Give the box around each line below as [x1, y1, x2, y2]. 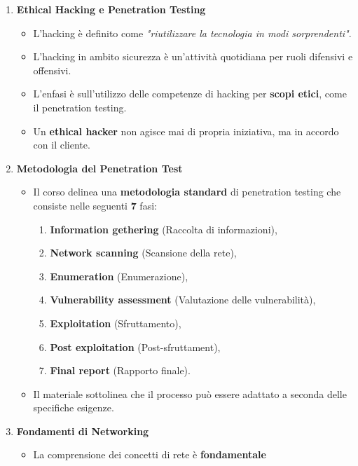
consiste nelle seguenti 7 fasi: [33, 198, 157, 212]
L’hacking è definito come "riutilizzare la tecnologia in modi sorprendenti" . [33, 25, 352, 40]
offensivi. [33, 62, 71, 77]
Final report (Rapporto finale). [50, 363, 191, 378]
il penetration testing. [33, 100, 127, 114]
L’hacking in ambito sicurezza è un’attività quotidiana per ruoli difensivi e [33, 49, 353, 64]
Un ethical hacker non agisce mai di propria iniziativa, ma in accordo [33, 123, 339, 138]
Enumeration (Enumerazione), [50, 268, 188, 283]
